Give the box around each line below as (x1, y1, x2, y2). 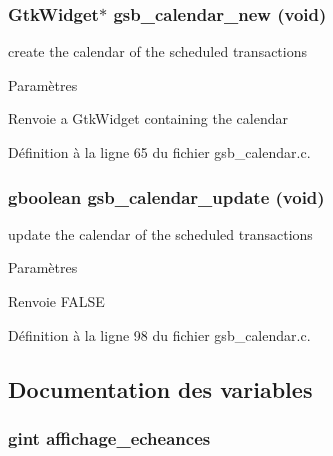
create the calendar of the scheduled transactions (8, 41, 307, 62)
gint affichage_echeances (8, 425, 211, 450)
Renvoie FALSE (8, 291, 105, 311)
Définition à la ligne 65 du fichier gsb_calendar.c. (8, 142, 311, 162)
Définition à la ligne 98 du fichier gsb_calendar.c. (8, 324, 311, 345)
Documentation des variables (8, 373, 313, 404)
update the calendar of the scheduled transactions (8, 223, 313, 244)
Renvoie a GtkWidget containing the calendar (8, 108, 288, 129)
